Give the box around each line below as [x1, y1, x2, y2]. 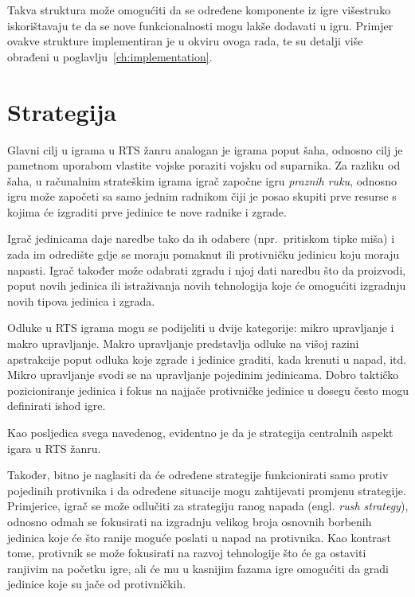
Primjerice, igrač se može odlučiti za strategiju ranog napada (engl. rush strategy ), [7, 497, 409, 514]
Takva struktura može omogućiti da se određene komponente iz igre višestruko [7, 2, 391, 18]
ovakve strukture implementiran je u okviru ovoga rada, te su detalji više [7, 33, 363, 49]
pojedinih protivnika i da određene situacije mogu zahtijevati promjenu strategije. [7, 482, 406, 498]
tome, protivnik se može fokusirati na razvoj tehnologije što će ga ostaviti [7, 544, 366, 561]
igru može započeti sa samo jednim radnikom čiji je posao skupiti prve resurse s [7, 188, 397, 205]
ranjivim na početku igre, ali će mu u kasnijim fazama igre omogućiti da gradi [7, 560, 389, 576]
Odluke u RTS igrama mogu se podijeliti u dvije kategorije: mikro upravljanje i [7, 319, 394, 336]
